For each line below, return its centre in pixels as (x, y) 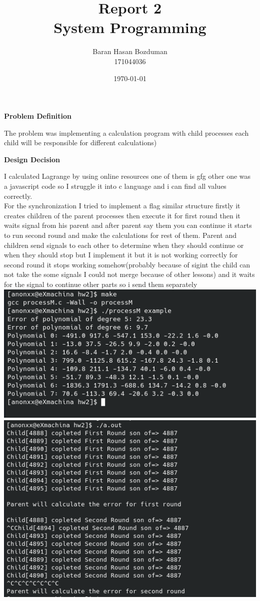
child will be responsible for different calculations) (80, 142)
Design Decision (32, 159)
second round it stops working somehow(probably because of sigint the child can (127, 264)
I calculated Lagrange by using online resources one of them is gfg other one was (127, 176)
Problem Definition (38, 116)
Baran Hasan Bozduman (130, 51)
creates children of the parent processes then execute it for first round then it (122, 215)
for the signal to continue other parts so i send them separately (101, 284)
